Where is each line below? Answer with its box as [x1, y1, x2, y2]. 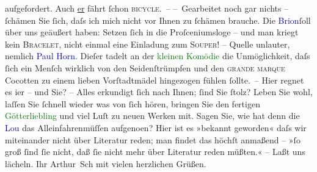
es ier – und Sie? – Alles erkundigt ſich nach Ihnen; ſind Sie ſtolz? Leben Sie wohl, [5, 85, 313, 98]
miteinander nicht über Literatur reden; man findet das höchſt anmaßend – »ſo [5, 133, 301, 146]
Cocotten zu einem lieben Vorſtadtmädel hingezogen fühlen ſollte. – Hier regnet [5, 73, 304, 86]
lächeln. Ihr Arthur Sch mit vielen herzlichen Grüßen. [5, 157, 206, 170]
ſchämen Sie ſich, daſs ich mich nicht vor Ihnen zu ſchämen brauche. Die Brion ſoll [5, 13, 311, 26]
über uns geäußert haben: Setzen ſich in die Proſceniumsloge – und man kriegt [5, 26, 299, 38]
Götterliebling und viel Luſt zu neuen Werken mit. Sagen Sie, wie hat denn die [5, 109, 300, 122]
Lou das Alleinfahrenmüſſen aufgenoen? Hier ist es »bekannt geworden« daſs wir [5, 121, 307, 134]
